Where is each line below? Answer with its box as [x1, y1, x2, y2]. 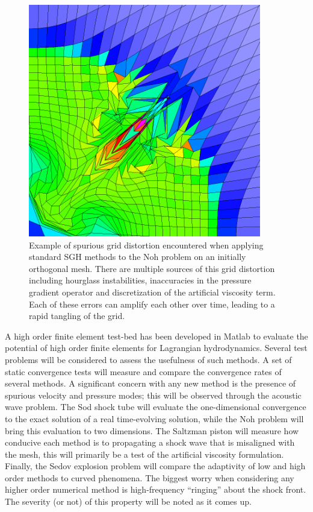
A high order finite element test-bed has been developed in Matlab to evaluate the [5, 329, 308, 342]
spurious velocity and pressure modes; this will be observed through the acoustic [5, 388, 302, 401]
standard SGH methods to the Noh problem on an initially [29, 250, 246, 263]
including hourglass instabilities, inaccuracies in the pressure [29, 274, 252, 286]
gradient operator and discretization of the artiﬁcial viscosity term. [29, 285, 276, 298]
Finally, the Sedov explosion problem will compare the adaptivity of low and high [5, 460, 306, 472]
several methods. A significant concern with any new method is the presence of [5, 377, 296, 390]
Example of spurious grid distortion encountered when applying [29, 238, 264, 251]
